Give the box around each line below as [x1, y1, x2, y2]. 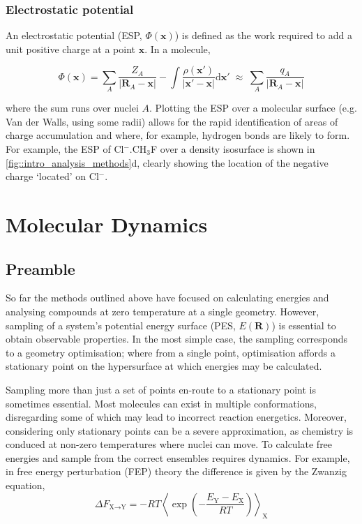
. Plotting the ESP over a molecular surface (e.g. [149, 100, 357, 115]
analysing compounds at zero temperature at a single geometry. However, [6, 304, 319, 318]
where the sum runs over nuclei [6, 100, 139, 115]
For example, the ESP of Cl [6, 141, 124, 156]
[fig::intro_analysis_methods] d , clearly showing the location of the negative [6, 155, 329, 170]
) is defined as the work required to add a [174, 28, 352, 43]
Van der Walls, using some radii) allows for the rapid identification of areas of [6, 114, 338, 128]
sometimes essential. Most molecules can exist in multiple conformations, [6, 396, 317, 410]
